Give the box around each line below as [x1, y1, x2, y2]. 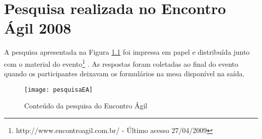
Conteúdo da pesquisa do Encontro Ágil [24, 100, 148, 111]
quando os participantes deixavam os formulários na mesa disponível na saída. [4, 68, 245, 79]
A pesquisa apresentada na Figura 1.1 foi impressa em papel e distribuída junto [4, 47, 250, 57]
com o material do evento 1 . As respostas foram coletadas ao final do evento [4, 57, 238, 69]
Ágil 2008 [4, 18, 72, 38]
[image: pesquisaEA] [24, 86, 93, 93]
